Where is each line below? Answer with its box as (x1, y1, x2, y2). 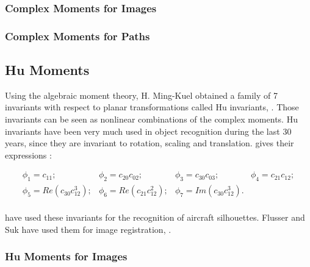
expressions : (5, 148, 52, 161)
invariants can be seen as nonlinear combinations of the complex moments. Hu (5, 113, 298, 126)
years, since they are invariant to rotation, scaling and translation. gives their (5, 137, 294, 149)
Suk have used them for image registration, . (5, 222, 171, 235)
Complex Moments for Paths (5, 28, 150, 43)
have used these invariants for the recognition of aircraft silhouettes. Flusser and (5, 211, 305, 224)
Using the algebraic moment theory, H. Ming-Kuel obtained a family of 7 (5, 88, 278, 101)
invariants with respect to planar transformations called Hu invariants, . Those (5, 101, 299, 113)
